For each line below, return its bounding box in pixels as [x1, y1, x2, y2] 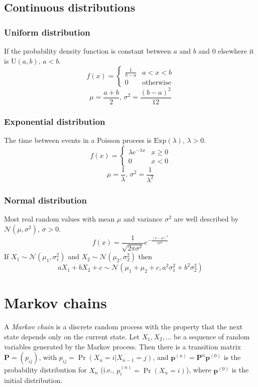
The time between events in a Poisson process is [4, 134, 152, 145]
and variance [123, 214, 163, 224]
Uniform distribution [4, 26, 90, 38]
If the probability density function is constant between [4, 46, 171, 56]
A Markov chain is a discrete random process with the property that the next [4, 321, 243, 332]
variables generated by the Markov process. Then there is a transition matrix [4, 341, 241, 351]
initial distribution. [4, 375, 63, 385]
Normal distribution [4, 193, 87, 206]
